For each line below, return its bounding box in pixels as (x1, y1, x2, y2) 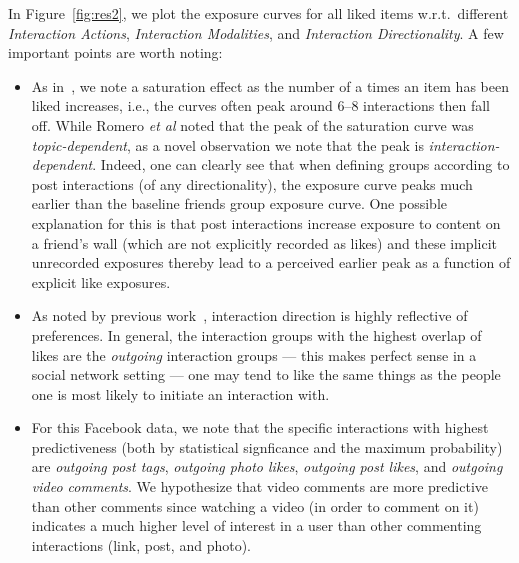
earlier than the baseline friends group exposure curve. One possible (31, 193, 447, 214)
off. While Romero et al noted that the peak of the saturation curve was (31, 114, 474, 135)
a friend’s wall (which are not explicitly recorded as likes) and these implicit (31, 232, 497, 253)
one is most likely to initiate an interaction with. (31, 383, 330, 404)
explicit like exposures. (31, 271, 171, 292)
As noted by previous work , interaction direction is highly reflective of (31, 305, 468, 326)
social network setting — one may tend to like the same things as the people (31, 364, 501, 385)
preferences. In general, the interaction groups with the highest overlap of (31, 324, 482, 345)
